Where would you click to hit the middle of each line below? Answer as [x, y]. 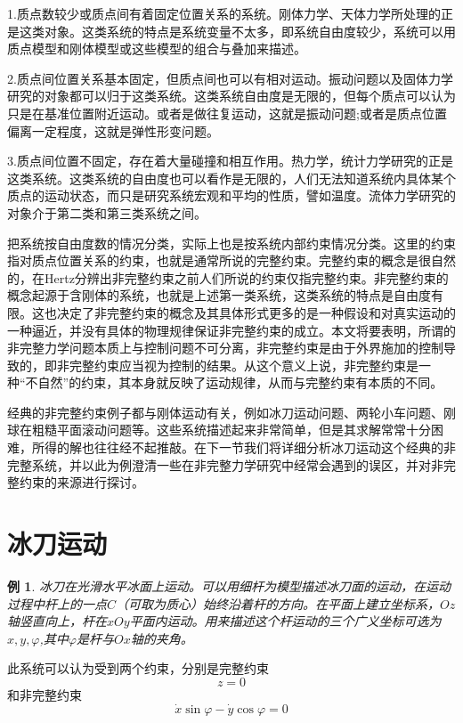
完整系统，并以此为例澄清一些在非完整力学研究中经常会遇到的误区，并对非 [225, 464]
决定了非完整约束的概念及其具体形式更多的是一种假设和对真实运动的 [256, 312]
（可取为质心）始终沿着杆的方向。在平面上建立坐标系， [278, 603]
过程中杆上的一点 [57, 603]
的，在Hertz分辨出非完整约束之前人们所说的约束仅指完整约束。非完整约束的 [228, 277]
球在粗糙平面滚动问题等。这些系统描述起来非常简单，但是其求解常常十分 [219, 430]
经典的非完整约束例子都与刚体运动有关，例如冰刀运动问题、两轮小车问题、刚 [231, 412]
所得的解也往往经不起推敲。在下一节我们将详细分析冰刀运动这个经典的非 [244, 447]
